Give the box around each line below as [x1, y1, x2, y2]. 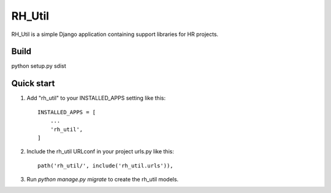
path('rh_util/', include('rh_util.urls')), [37, 162, 174, 169]
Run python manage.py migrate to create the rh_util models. [26, 176, 179, 183]
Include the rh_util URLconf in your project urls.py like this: [26, 148, 174, 155]
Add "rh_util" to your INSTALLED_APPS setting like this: [26, 95, 165, 102]
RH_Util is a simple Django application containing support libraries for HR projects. [11, 31, 219, 38]
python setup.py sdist [11, 62, 67, 70]
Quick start [11, 78, 55, 89]
